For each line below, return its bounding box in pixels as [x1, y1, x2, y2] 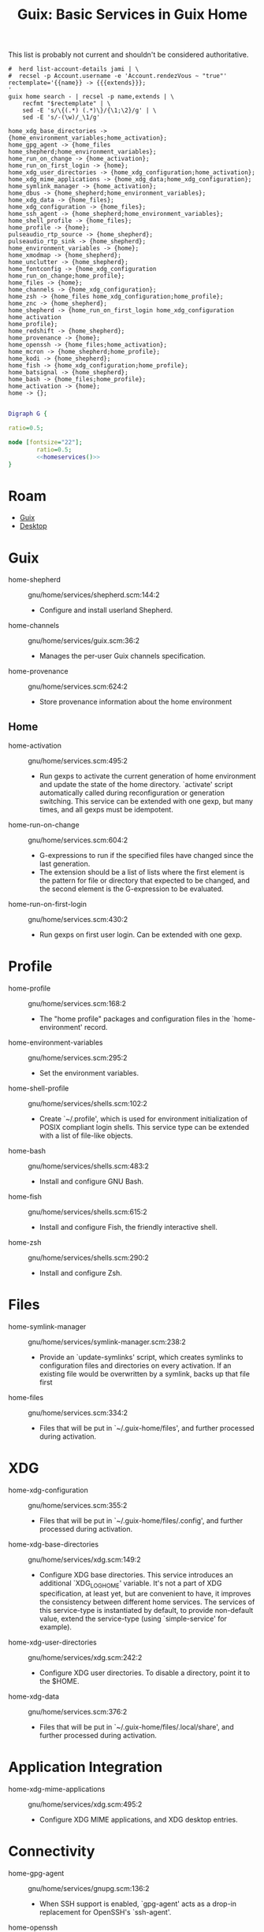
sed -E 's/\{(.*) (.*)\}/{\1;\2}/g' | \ [22, 106, 157, 115]
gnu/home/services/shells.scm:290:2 [28, 1253, 150, 1262]
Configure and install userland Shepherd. [39, 605, 173, 615]
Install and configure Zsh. [39, 1269, 122, 1278]
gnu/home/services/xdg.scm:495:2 [28, 1799, 143, 1809]
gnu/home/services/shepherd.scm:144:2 [28, 590, 160, 600]
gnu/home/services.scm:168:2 [28, 999, 127, 1009]
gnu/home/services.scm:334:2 [28, 1408, 128, 1417]
